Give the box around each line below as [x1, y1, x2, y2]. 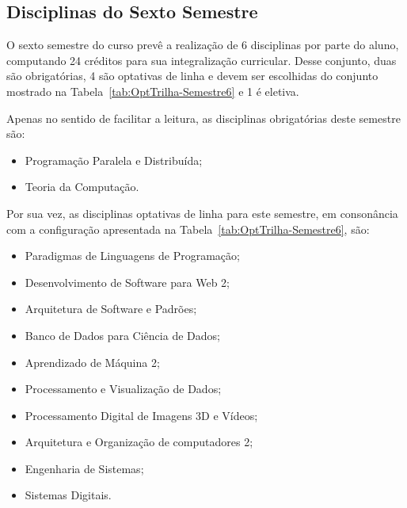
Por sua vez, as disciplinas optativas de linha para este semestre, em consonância [6, 204, 398, 221]
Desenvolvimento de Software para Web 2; [25, 273, 230, 290]
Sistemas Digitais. [25, 487, 112, 503]
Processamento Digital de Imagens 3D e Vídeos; [25, 407, 258, 423]
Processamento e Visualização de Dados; [25, 380, 222, 397]
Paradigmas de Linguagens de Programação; [25, 247, 240, 264]
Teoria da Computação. [25, 178, 139, 195]
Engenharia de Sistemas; [25, 460, 144, 476]
